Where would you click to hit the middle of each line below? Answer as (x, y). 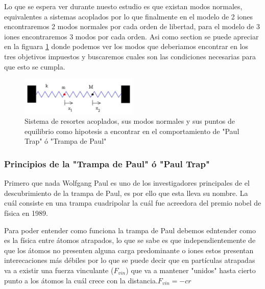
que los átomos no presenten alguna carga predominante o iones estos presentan (129, 250)
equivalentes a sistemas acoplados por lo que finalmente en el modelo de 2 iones (128, 16)
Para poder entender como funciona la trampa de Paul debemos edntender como (130, 230)
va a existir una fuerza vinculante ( (59, 270)
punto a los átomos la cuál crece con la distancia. (81, 280)
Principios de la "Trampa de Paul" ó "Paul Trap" (107, 163)
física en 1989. (26, 213)
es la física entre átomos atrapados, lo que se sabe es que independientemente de (130, 240)
